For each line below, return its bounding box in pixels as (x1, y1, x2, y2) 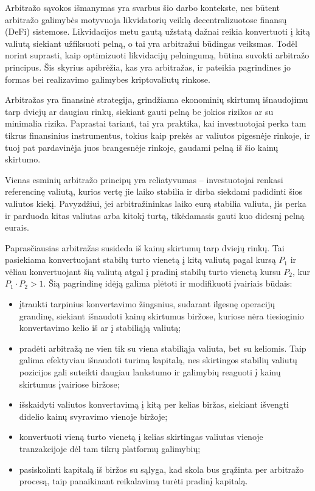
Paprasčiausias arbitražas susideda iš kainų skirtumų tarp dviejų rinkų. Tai (5, 241, 285, 254)
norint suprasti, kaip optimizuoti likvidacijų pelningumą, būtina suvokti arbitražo (5, 49, 310, 61)
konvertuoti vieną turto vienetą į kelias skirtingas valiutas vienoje (19, 430, 263, 443)
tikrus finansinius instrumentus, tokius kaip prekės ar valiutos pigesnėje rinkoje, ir (5, 128, 310, 141)
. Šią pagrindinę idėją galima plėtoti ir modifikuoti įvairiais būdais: (43, 277, 292, 290)
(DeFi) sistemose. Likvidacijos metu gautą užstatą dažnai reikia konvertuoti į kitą (5, 25, 310, 38)
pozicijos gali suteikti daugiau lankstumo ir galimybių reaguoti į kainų (19, 366, 281, 378)
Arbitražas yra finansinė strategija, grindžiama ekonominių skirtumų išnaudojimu (5, 93, 308, 106)
